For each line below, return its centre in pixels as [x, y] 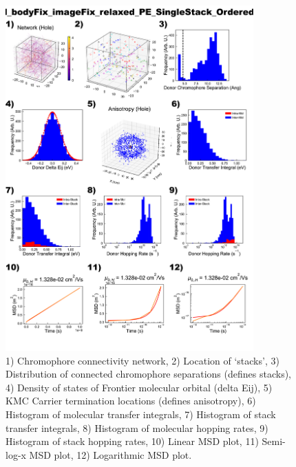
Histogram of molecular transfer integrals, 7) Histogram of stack [141, 414]
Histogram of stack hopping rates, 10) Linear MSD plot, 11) [132, 441]
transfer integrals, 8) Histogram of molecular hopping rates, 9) [137, 427]
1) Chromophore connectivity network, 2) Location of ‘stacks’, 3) [142, 360]
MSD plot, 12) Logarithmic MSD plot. [110, 454]
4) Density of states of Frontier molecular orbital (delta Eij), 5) [139, 387]
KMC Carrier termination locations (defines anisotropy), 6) [131, 401]
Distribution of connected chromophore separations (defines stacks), [148, 374]
